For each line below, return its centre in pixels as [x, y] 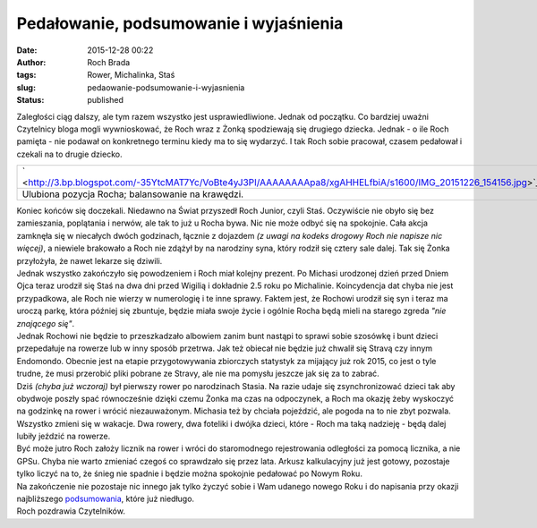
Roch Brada [109, 62]
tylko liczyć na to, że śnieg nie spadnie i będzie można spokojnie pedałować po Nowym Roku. [189, 473]
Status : [30, 100]
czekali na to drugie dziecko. [69, 154]
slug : [26, 87]
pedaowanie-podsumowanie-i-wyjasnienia [166, 87]
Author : [31, 62]
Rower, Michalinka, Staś [131, 75]
